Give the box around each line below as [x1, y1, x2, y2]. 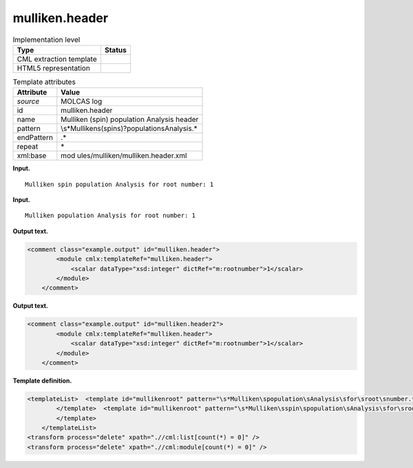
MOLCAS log [61, 96, 103, 106]
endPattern [17, 133, 53, 143]
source [17, 96, 40, 106]
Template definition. [12, 376, 72, 385]
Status [104, 45, 127, 54]
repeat [17, 142, 39, 152]
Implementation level [12, 34, 81, 44]
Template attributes [12, 77, 76, 87]
